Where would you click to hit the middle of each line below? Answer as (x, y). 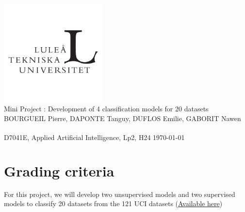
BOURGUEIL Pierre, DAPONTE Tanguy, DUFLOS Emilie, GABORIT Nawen (122, 118)
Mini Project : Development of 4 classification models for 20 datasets (106, 109)
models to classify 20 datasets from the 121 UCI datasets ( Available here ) (113, 203)
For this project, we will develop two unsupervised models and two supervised (120, 194)
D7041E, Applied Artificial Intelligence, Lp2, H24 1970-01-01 (94, 137)
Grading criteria (59, 170)
